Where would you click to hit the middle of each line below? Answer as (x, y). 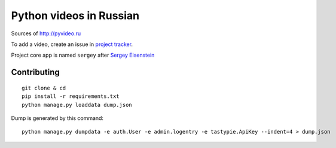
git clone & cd (44, 88)
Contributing (35, 73)
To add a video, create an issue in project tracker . (72, 44)
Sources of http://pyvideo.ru (46, 33)
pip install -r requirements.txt (71, 96)
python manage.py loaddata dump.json (77, 105)
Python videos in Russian (75, 16)
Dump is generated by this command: (57, 118)
